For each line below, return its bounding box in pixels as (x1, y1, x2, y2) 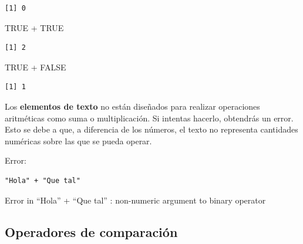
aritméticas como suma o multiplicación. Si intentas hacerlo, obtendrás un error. (5, 111, 294, 124)
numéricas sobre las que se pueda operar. (5, 134, 152, 147)
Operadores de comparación (5, 222, 178, 240)
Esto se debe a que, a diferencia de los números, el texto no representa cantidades (5, 123, 298, 135)
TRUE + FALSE (5, 60, 66, 73)
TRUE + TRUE (5, 21, 64, 33)
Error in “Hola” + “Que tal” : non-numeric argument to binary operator (5, 194, 266, 206)
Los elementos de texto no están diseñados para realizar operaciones (5, 100, 260, 112)
